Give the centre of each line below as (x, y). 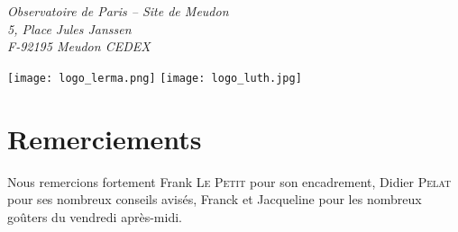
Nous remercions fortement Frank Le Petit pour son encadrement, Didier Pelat (229, 181)
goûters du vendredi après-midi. (95, 216)
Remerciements (105, 138)
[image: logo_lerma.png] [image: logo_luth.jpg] (155, 78)
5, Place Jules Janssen (69, 28)
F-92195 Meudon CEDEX (79, 46)
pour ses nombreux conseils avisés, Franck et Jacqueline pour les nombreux (215, 199)
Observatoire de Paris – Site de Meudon (118, 11)
